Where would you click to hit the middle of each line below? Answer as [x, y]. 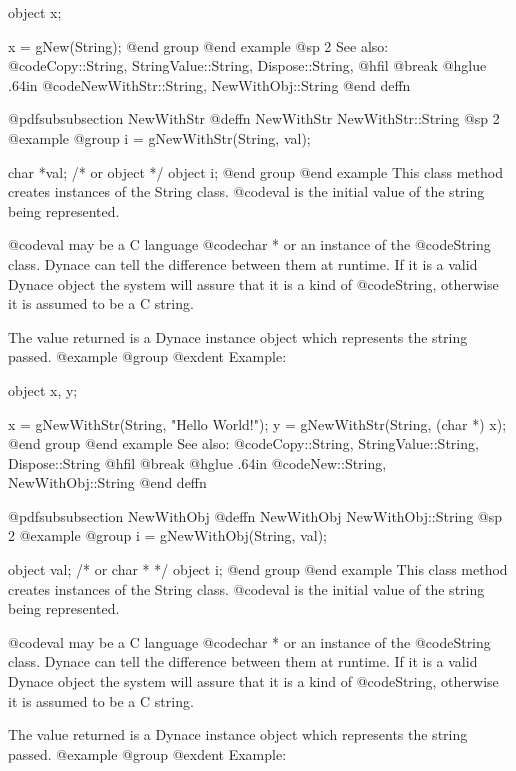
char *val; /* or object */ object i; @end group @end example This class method [255, 171]
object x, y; [43, 389]
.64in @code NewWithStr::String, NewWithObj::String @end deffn [209, 84]
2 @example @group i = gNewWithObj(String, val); [168, 535]
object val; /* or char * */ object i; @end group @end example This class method [258, 569]
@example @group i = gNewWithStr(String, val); [159, 137]
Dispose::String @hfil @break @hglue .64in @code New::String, [197, 462]
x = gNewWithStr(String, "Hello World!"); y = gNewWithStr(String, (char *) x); [257, 423]
